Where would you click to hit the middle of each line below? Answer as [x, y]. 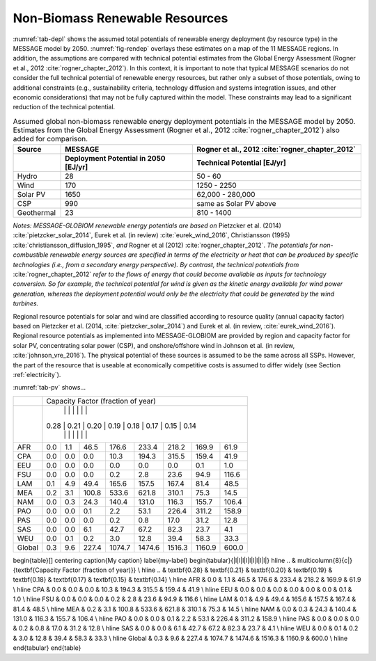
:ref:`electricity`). [37, 374]
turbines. [26, 303]
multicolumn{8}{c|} [325, 560]
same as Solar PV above [236, 204]
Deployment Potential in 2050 [116, 159]
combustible [31, 255]
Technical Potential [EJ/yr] [242, 163]
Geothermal [36, 213]
